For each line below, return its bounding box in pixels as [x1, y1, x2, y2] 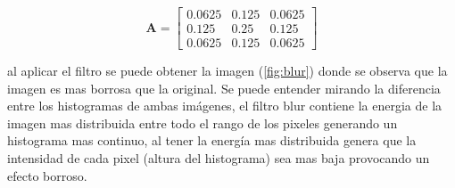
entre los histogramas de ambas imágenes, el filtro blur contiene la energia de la [7, 96, 443, 115]
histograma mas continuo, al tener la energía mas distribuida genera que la [7, 131, 417, 150]
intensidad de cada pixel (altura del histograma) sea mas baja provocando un [7, 149, 430, 168]
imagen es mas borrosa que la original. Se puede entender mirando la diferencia [7, 78, 441, 97]
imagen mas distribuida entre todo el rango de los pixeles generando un [7, 113, 398, 132]
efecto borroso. [7, 166, 87, 184]
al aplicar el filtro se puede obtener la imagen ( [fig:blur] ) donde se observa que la [7, 61, 448, 80]
